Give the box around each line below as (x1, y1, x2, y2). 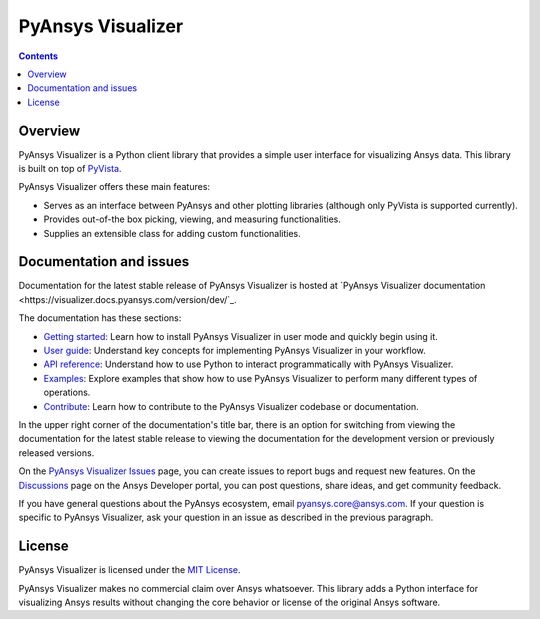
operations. (43, 386, 91, 399)
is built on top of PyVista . (18, 163, 122, 175)
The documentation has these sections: (18, 312, 182, 324)
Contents (18, 50, 59, 62)
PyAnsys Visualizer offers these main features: (18, 181, 210, 193)
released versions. (18, 446, 95, 459)
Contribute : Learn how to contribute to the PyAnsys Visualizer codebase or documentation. (43, 400, 419, 412)
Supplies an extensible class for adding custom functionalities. (43, 227, 302, 239)
